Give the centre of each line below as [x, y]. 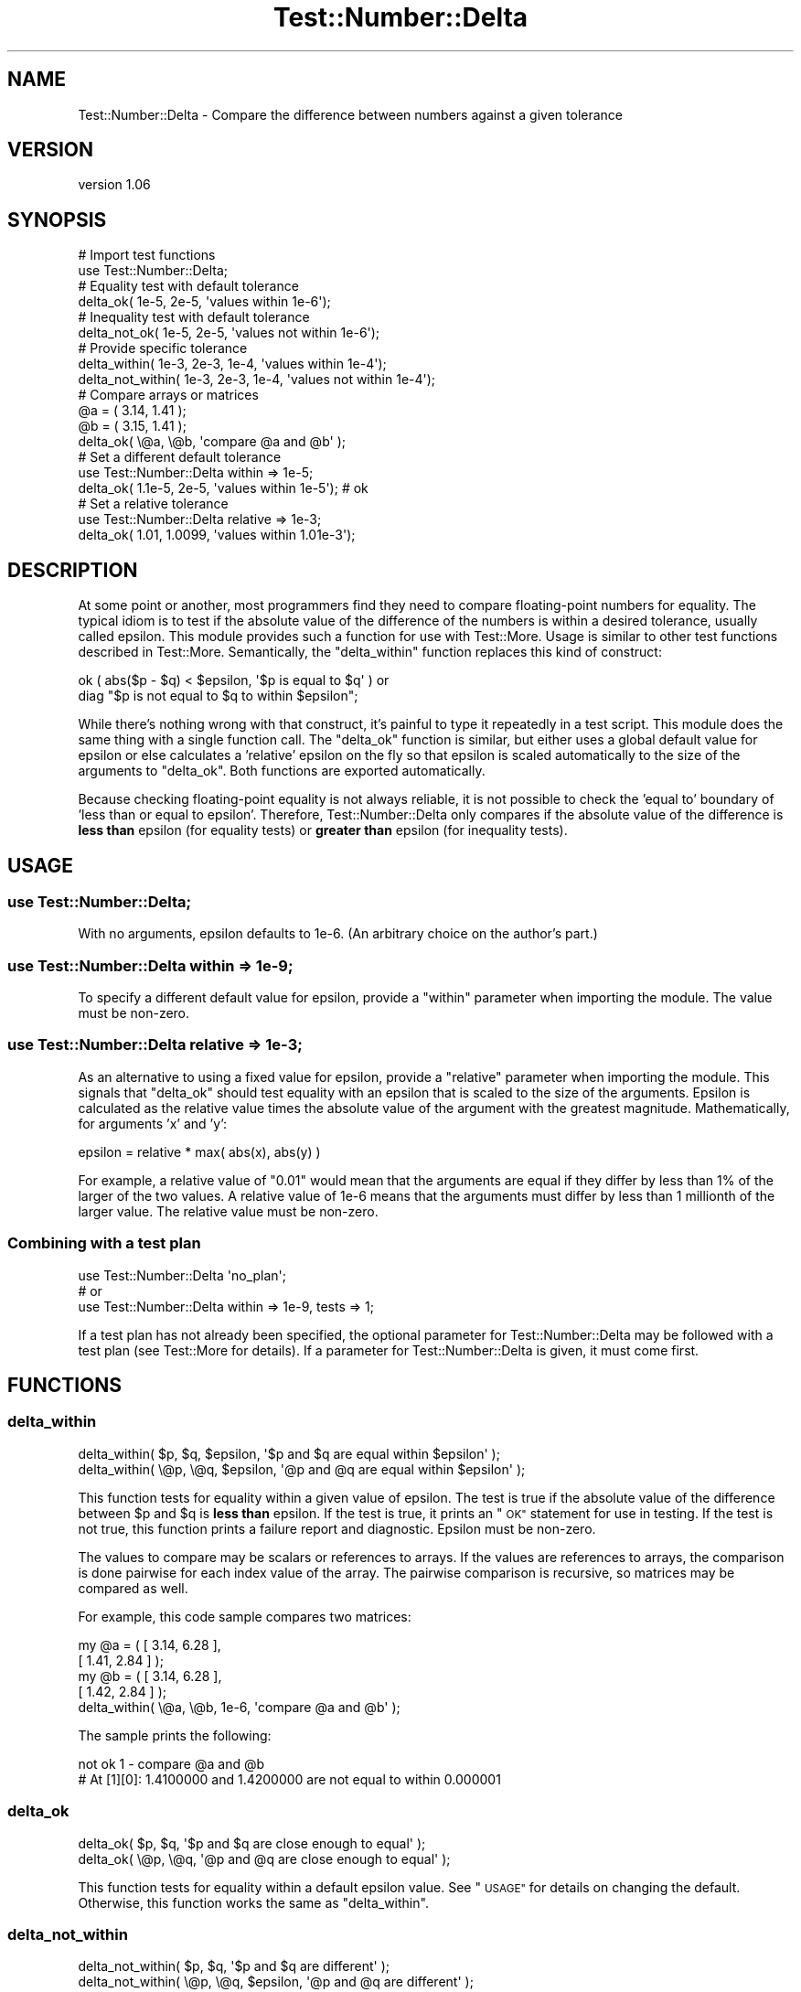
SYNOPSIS [57, 220]
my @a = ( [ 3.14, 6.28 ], [150, 1644]
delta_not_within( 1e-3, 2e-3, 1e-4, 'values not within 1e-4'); [257, 380]
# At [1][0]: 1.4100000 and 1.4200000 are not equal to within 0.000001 [289, 1779]
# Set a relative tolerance [153, 504]
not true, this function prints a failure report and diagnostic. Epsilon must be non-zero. [337, 1528]
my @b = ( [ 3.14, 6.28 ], [150, 1676]
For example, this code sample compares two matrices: [245, 1616]
